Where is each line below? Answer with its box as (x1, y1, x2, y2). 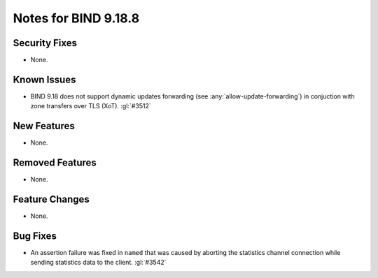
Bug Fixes (13, 230, 57, 242)
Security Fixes (13, 37, 77, 49)
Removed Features (13, 157, 97, 169)
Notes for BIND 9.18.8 (13, 10, 140, 26)
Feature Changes (13, 193, 90, 205)
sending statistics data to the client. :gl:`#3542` (30, 258, 167, 267)
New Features (13, 120, 75, 132)
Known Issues (13, 73, 76, 85)
